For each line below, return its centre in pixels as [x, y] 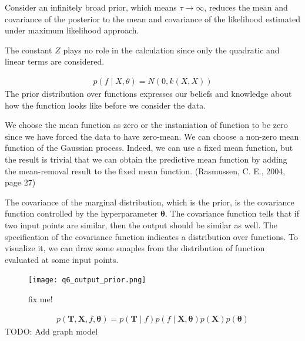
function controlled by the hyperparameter [81, 213]
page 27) [20, 182]
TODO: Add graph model [51, 331]
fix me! [41, 298]
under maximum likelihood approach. [72, 30]
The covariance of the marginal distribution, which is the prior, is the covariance [150, 202]
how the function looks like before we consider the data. [105, 105]
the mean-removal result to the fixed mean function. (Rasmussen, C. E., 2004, [145, 170]
